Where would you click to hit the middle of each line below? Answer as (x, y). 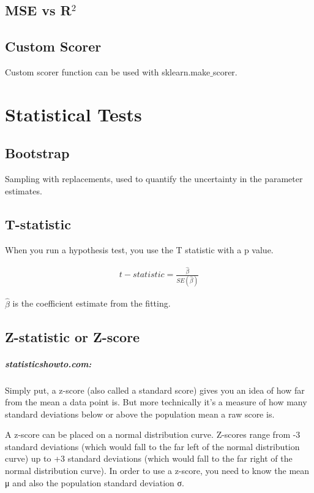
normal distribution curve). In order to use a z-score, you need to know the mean (157, 471)
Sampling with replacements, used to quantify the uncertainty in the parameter (154, 179)
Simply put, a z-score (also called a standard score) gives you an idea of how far (155, 390)
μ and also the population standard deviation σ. (95, 482)
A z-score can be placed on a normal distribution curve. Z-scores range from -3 (153, 434)
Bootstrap (37, 153)
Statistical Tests (73, 114)
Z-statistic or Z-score (73, 336)
